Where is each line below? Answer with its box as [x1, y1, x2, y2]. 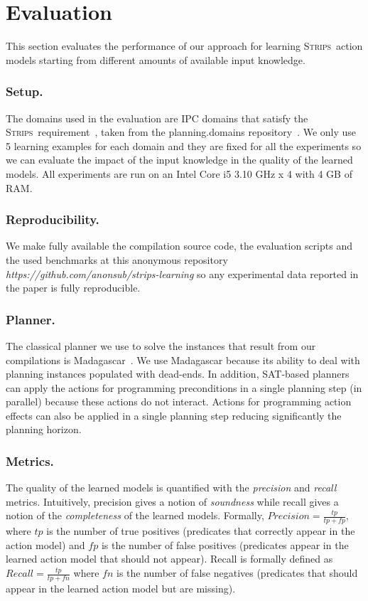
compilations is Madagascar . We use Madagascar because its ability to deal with [6, 352, 360, 367]
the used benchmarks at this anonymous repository [6, 252, 228, 267]
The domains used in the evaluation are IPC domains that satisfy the [6, 110, 308, 125]
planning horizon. [6, 422, 82, 437]
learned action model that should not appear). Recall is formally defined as [6, 551, 333, 566]
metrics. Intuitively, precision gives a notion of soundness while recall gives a [6, 494, 339, 509]
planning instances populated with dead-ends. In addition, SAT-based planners [6, 366, 350, 381]
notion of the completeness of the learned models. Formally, [6, 508, 264, 523]
